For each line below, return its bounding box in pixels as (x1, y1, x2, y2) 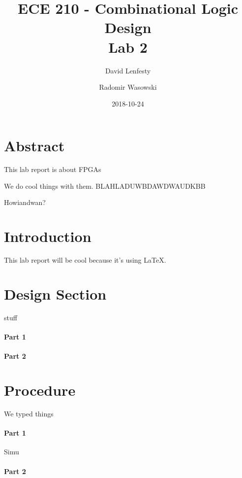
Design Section (4, 283, 107, 304)
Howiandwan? (4, 197, 46, 207)
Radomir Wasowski (99, 82, 157, 92)
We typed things (4, 408, 54, 418)
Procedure (4, 380, 76, 400)
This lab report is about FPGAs (4, 164, 101, 174)
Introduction (4, 226, 91, 246)
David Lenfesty (105, 65, 151, 75)
